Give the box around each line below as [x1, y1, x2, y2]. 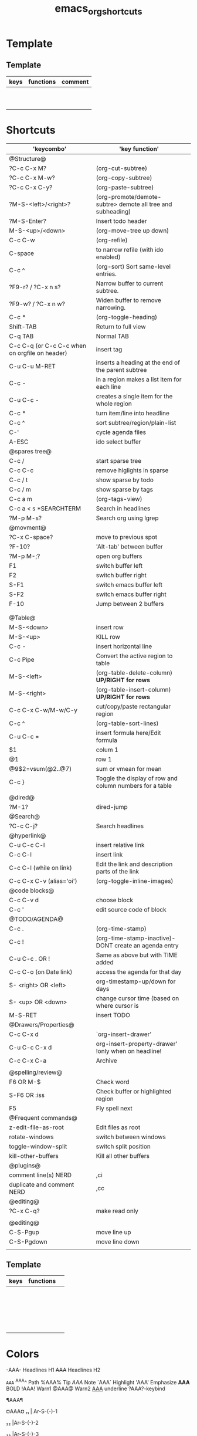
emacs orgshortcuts [55, 2, 142, 17]
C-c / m [9, 485, 31, 493]
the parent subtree [96, 365, 147, 374]
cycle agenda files [96, 428, 147, 436]
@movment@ [9, 523, 47, 531]
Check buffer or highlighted [96, 1087, 172, 1095]
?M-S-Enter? [9, 216, 47, 225]
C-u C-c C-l [9, 841, 45, 849]
